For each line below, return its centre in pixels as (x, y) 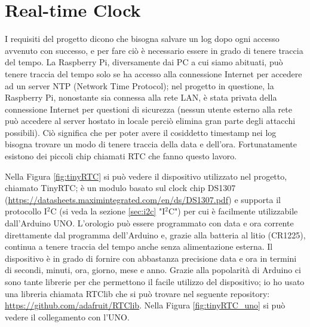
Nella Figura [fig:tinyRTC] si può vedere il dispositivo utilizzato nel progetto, (146, 176)
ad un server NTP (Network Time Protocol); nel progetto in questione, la (139, 85)
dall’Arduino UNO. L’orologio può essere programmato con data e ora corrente (149, 223)
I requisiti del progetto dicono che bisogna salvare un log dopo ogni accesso (142, 39)
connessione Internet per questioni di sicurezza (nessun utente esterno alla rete (148, 109)
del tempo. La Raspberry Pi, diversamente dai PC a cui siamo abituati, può (144, 62)
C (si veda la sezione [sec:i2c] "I (108, 211)
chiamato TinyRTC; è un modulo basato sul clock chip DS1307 (120, 188)
